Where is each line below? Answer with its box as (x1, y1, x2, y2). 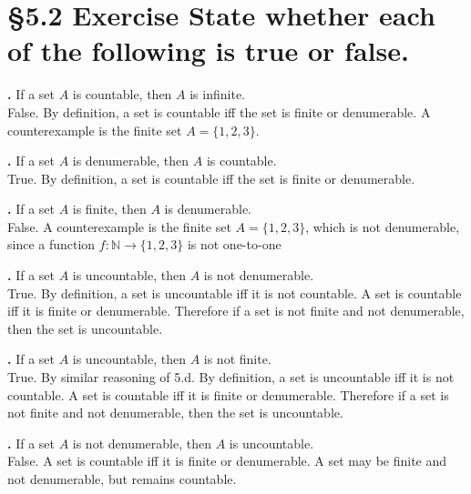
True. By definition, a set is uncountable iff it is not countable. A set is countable (7, 283, 462, 302)
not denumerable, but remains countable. (7, 469, 237, 488)
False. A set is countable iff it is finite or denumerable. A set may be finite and (7, 451, 447, 470)
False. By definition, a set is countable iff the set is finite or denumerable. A (7, 102, 431, 121)
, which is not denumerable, (305, 217, 460, 236)
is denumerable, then (72, 151, 189, 170)
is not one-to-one (187, 235, 282, 254)
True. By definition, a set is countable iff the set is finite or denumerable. (7, 168, 415, 187)
